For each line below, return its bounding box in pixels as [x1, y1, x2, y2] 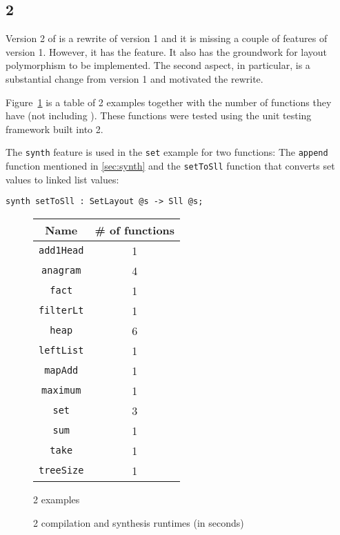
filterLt [39, 305, 84, 316]
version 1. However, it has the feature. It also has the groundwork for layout [6, 44, 328, 59]
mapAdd [44, 365, 79, 376]
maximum [41, 385, 81, 396]
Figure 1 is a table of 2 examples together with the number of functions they [6, 94, 332, 109]
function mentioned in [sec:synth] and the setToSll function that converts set [6, 159, 335, 173]
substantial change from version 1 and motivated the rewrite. [6, 71, 263, 85]
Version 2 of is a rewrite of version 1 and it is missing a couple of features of [6, 31, 328, 46]
